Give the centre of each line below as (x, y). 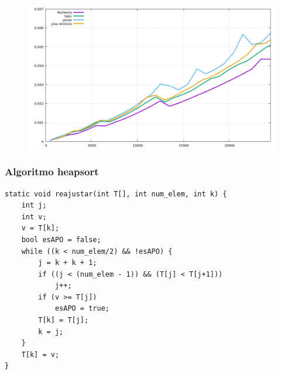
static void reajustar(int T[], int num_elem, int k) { (116, 194)
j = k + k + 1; (68, 263)
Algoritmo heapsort (52, 171)
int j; (34, 205)
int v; (34, 217)
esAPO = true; (82, 309)
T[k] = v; (40, 354)
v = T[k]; (40, 228)
